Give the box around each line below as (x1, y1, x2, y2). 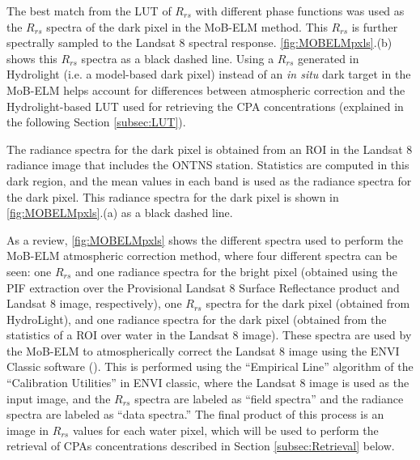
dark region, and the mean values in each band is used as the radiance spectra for (6, 172, 412, 189)
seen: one (6, 262, 52, 279)
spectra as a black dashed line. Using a (81, 49, 274, 66)
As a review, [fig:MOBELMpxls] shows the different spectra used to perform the (6, 231, 404, 248)
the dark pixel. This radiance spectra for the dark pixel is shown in (6, 188, 339, 205)
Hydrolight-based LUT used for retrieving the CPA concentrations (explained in (6, 97, 404, 114)
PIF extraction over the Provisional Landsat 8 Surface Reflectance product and (6, 279, 400, 296)
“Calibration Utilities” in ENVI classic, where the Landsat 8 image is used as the (6, 374, 409, 391)
